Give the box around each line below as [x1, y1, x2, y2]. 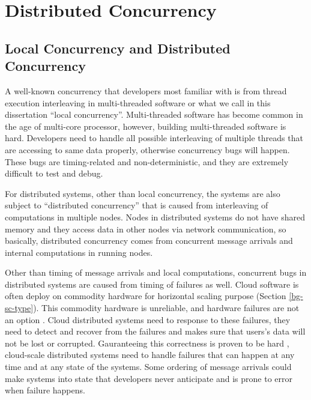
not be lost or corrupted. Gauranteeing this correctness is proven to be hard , [5, 336, 289, 349]
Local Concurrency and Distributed [5, 38, 231, 57]
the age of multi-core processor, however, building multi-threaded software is [5, 120, 286, 132]
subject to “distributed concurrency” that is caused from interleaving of [5, 199, 268, 211]
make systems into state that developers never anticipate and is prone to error [5, 372, 292, 384]
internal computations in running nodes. [5, 246, 153, 258]
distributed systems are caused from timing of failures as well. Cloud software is [5, 277, 299, 290]
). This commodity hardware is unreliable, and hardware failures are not [33, 302, 300, 314]
